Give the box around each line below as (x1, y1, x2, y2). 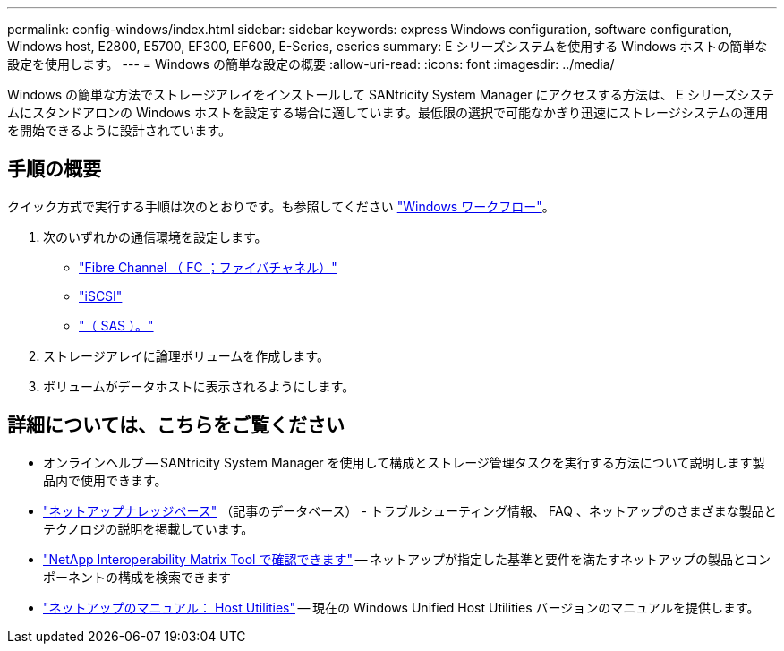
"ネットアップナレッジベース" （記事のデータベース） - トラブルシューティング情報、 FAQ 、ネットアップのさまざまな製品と (43, 502, 777, 518)
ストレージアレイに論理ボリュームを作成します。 (43, 347, 329, 364)
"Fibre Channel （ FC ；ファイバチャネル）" (79, 259, 337, 275)
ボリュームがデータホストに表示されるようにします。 (43, 378, 355, 394)
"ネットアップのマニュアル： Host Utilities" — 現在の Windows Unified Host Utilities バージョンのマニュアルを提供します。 (43, 599, 760, 615)
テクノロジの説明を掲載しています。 (43, 520, 254, 536)
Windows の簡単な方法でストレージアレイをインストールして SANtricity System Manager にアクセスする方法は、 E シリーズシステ (7, 87, 775, 102)
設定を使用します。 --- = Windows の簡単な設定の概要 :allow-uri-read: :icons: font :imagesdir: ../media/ (7, 56, 615, 72)
